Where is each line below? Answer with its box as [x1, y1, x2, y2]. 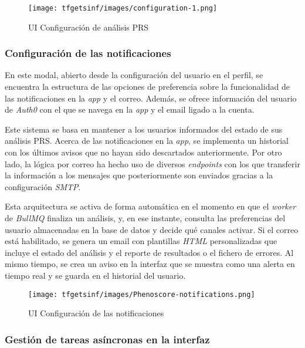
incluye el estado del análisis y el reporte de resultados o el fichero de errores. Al [5, 246, 294, 258]
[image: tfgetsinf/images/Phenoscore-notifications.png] [28, 290, 255, 299]
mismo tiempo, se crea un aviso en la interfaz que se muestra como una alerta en [5, 258, 295, 270]
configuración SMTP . [5, 180, 81, 192]
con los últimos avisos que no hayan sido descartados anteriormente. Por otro [5, 146, 282, 158]
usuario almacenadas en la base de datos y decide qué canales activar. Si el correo [5, 223, 299, 235]
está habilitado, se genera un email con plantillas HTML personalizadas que [5, 235, 277, 247]
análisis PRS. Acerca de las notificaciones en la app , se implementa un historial [5, 134, 289, 147]
